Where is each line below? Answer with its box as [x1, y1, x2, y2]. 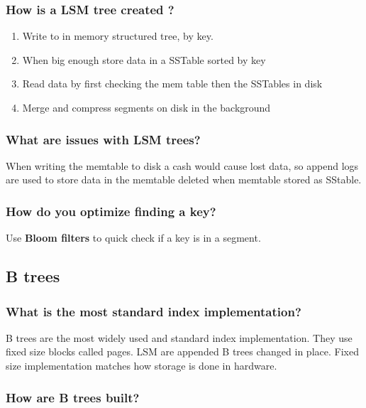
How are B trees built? [6, 388, 140, 406]
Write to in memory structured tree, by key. [22, 28, 213, 43]
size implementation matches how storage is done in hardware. [6, 358, 277, 372]
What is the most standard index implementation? [6, 302, 301, 320]
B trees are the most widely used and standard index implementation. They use [6, 330, 353, 345]
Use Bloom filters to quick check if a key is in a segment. [6, 230, 261, 245]
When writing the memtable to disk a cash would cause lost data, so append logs [6, 158, 359, 173]
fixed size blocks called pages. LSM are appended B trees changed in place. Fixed [6, 344, 359, 359]
